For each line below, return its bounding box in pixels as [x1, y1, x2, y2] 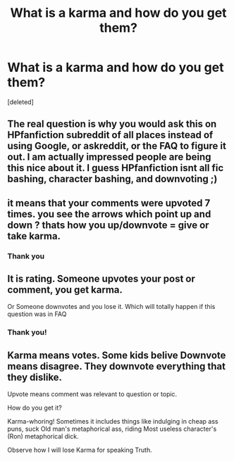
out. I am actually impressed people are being [7, 151, 211, 163]
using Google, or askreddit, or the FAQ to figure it [7, 140, 227, 152]
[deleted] [7, 97, 34, 106]
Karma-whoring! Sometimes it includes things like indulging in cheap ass [7, 417, 218, 426]
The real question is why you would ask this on [7, 118, 217, 130]
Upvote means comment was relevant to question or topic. [7, 390, 178, 398]
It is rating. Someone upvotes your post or [7, 273, 196, 285]
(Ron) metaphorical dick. [7, 432, 79, 441]
